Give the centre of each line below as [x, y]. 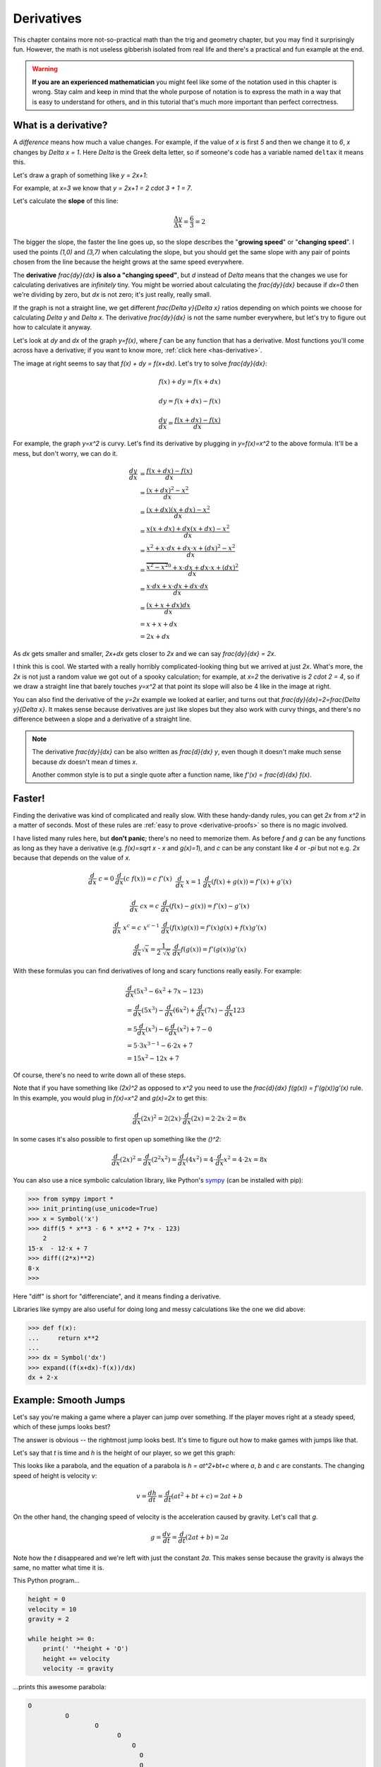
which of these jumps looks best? [62, 1427]
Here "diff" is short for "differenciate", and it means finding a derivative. [117, 1296]
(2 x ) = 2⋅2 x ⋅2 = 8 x [219, 1118]
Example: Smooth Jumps [69, 1400]
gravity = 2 [49, 1619]
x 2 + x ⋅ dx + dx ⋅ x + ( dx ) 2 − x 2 [191, 547]
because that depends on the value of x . [72, 858]
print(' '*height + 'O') [86, 1649]
